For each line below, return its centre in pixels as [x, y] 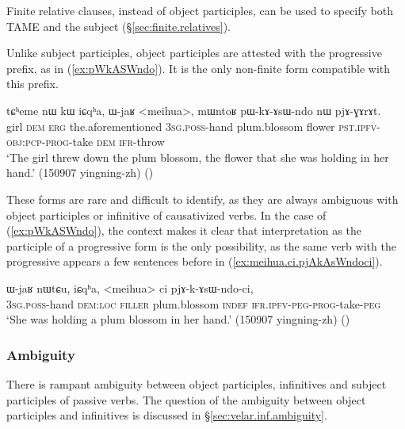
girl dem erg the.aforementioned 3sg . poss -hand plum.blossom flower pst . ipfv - [193, 126]
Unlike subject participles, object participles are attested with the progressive [194, 53]
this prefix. [32, 84]
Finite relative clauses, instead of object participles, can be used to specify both [200, 10]
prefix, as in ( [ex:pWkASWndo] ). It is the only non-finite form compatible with [199, 68]
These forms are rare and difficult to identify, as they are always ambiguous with [202, 199]
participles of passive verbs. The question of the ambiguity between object [186, 399]
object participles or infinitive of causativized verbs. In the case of [166, 214]
